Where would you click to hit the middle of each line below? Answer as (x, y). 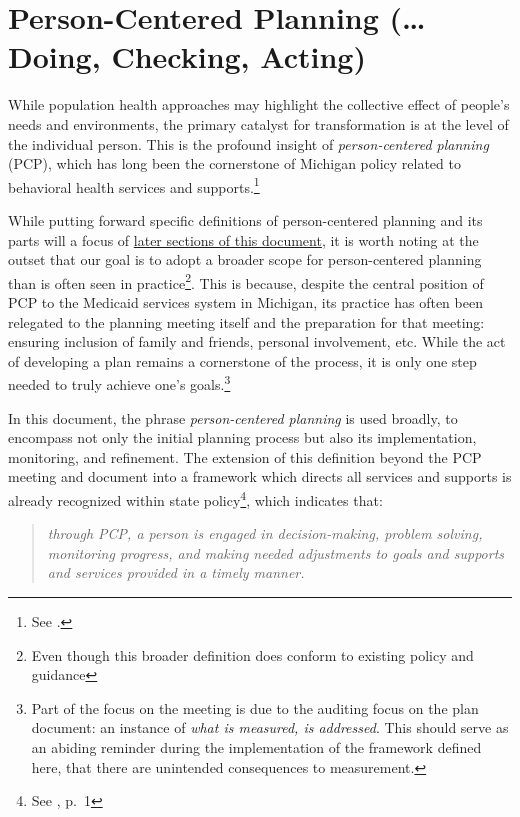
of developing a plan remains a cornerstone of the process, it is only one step (242, 360)
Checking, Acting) (238, 56)
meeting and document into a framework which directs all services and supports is (260, 476)
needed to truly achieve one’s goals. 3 (119, 382)
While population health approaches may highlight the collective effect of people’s (259, 104)
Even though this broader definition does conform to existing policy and (252, 654)
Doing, (54, 56)
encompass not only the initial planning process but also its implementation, (242, 437)
